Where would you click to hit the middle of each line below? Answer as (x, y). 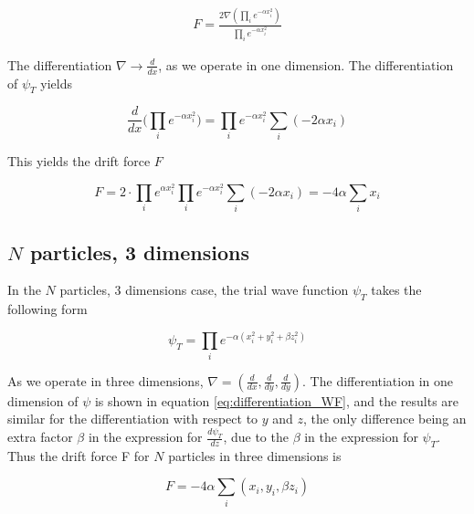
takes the (396, 290)
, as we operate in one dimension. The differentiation (306, 64)
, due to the (256, 437)
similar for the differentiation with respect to (133, 419)
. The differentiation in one (378, 380)
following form (47, 309)
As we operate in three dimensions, (105, 380)
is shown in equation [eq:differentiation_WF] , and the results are (277, 400)
